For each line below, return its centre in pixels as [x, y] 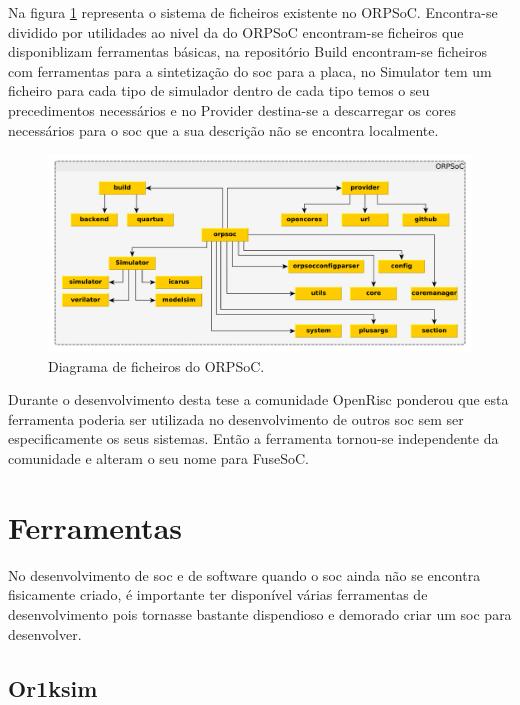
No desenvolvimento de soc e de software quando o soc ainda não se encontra [244, 574]
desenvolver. [45, 633]
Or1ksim [53, 687]
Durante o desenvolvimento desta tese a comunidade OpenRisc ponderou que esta [258, 399]
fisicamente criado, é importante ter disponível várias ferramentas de [218, 594]
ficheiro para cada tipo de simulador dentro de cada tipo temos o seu [219, 90]
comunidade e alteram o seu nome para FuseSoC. [159, 458]
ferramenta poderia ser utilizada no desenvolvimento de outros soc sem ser [236, 418]
